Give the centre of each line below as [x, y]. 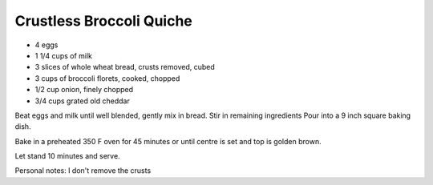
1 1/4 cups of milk [63, 55]
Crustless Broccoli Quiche [103, 21]
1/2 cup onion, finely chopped [84, 90]
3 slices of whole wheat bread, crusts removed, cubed [125, 67]
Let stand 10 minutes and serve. [67, 156]
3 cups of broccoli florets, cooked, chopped [107, 78]
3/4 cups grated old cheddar [82, 101]
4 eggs [47, 45]
